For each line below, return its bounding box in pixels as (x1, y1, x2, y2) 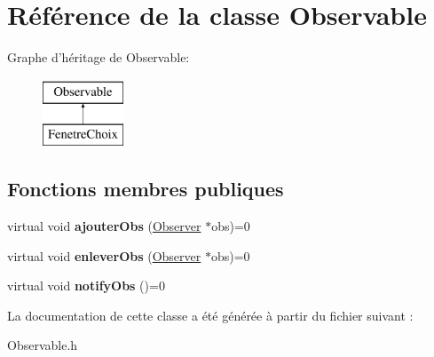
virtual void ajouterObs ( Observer (7, 217, 201, 235)
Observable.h (7, 336, 78, 354)
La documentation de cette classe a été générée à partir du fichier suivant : (7, 305, 414, 324)
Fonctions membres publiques (7, 175, 284, 202)
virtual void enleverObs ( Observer (7, 246, 201, 265)
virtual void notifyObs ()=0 (7, 276, 165, 295)
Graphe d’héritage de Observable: (7, 48, 190, 67)
